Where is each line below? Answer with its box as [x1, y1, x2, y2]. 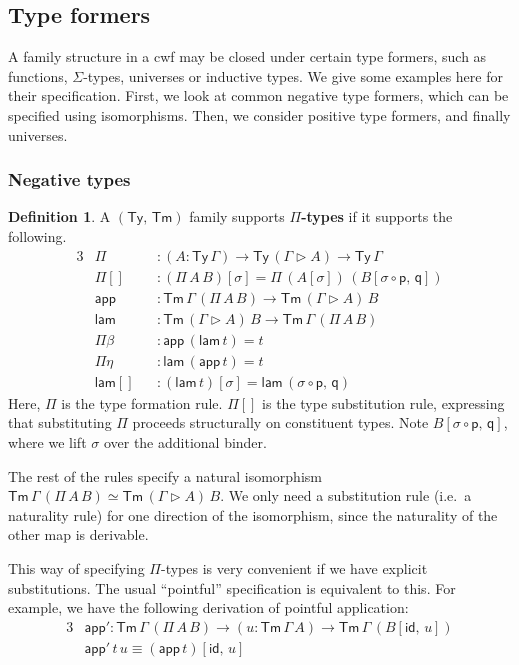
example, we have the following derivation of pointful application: [8, 597, 409, 618]
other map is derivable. [8, 524, 149, 545]
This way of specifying [8, 557, 145, 578]
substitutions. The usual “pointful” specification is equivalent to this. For [8, 577, 456, 598]
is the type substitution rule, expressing [262, 392, 505, 413]
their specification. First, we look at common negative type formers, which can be [8, 85, 509, 106]
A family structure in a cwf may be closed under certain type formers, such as [8, 46, 487, 67]
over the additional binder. [103, 431, 267, 452]
